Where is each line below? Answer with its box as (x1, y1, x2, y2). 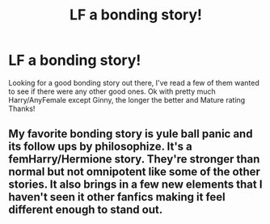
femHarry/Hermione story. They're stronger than (8, 152, 260, 167)
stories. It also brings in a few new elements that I (8, 178, 263, 192)
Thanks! (8, 104, 36, 113)
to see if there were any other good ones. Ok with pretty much (8, 87, 216, 96)
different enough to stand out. (8, 203, 163, 217)
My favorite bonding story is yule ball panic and (8, 127, 253, 141)
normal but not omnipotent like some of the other (8, 165, 261, 179)
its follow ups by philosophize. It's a (8, 140, 192, 154)
